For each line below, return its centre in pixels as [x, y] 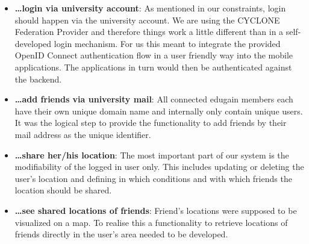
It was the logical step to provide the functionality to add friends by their [151, 123]
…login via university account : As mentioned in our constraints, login [150, 8]
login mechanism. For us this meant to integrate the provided [167, 43]
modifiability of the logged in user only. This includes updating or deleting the [159, 167]
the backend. [38, 79]
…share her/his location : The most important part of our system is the [152, 155]
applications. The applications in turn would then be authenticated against [153, 67]
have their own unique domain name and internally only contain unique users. [159, 111]
